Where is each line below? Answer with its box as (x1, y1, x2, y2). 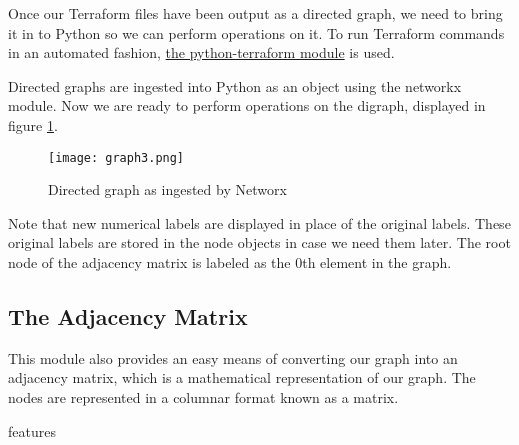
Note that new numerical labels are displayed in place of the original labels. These (8, 212, 511, 233)
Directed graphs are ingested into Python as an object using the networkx (8, 75, 462, 96)
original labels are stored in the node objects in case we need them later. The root (8, 232, 511, 253)
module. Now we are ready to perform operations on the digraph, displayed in (8, 95, 486, 116)
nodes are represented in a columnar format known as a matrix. (8, 386, 399, 407)
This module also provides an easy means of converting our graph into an (8, 347, 458, 368)
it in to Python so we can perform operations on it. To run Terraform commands (8, 22, 505, 43)
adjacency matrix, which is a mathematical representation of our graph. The (8, 367, 476, 388)
